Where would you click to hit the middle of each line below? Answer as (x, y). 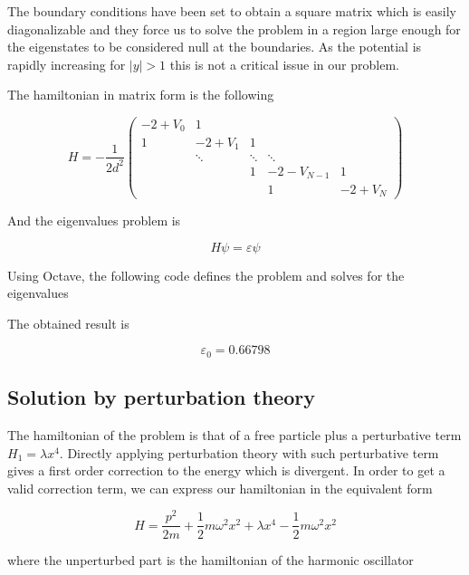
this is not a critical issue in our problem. (284, 64)
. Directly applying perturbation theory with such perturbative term (249, 452)
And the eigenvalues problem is (94, 220)
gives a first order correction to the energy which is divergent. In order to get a (226, 470)
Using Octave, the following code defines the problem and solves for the (206, 275)
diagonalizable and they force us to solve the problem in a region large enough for (234, 29)
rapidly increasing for (67, 64)
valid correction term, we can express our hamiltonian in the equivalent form (220, 488)
